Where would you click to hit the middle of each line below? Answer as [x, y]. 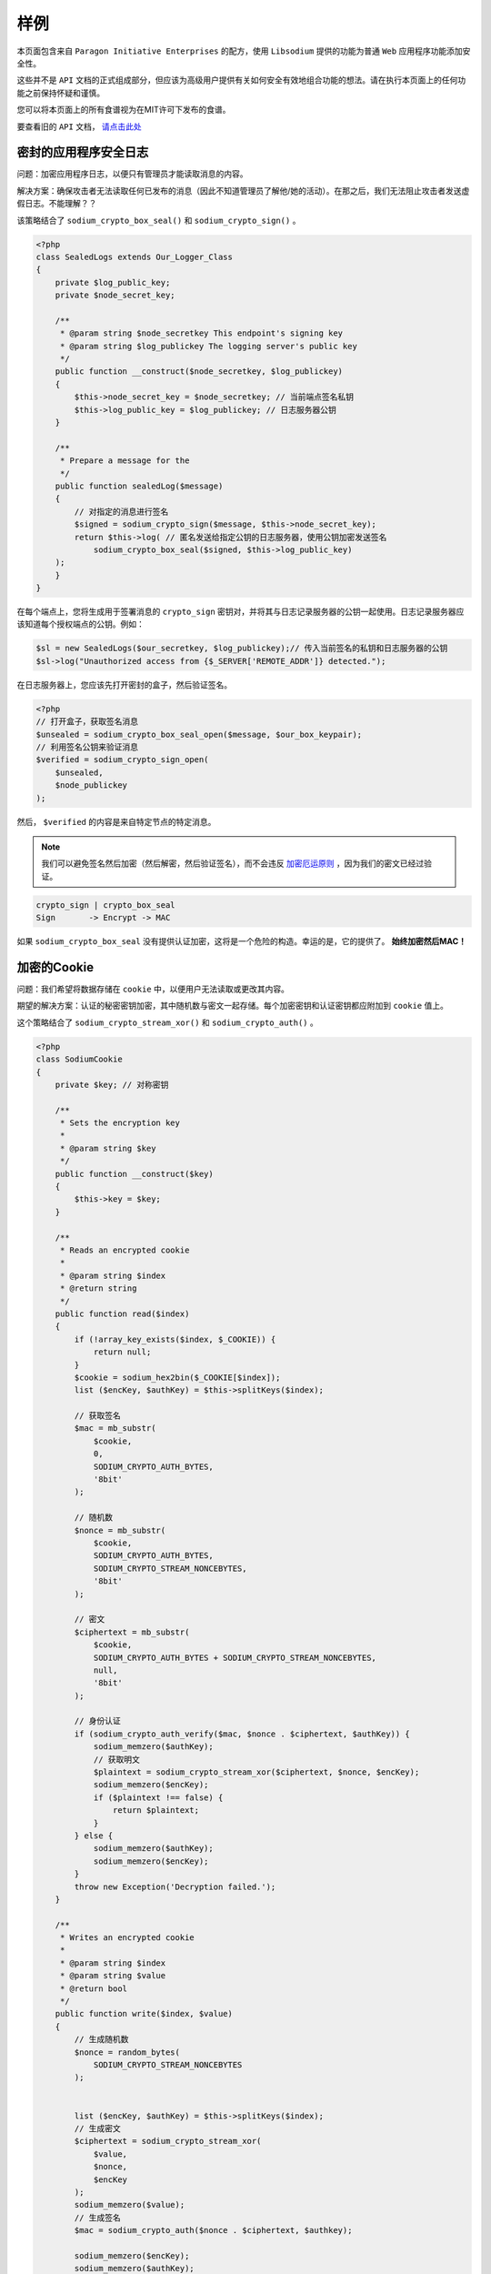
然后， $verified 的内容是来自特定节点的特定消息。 [116, 821]
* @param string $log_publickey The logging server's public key [209, 346]
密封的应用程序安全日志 [83, 152]
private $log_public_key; [113, 282]
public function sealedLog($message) [139, 486]
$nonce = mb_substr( [120, 1530]
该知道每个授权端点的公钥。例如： [80, 624]
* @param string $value [113, 1976]
